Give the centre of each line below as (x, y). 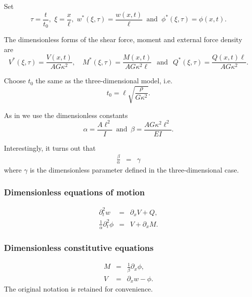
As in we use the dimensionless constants (66, 115)
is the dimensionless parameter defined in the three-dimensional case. (134, 170)
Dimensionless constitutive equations (79, 247)
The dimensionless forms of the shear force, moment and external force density (123, 39)
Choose (15, 81)
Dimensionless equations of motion (74, 192)
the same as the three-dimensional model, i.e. (104, 81)
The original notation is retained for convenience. (79, 289)
